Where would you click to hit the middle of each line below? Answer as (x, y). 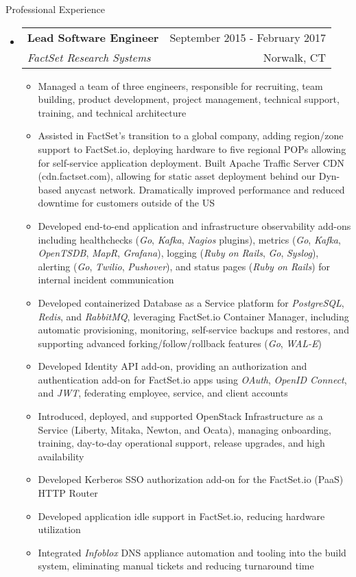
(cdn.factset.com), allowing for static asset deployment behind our (177, 176)
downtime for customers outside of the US (126, 203)
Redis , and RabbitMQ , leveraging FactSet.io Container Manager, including (193, 316)
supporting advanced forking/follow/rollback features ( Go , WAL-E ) (180, 343)
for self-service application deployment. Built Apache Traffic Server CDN (191, 162)
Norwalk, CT (294, 57)
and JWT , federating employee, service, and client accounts (163, 393)
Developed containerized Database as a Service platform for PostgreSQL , (191, 302)
